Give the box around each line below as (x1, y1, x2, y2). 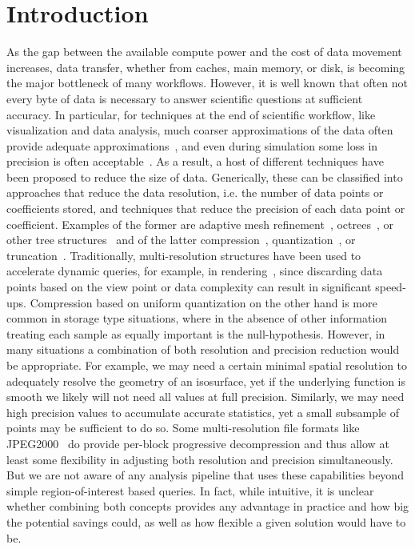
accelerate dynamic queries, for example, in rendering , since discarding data (6, 262, 383, 279)
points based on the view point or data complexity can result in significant (6, 279, 372, 295)
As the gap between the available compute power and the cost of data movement (6, 43, 402, 60)
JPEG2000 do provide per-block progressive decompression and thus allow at (6, 435, 389, 451)
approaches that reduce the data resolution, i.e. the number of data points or (6, 184, 384, 201)
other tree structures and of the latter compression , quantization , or (6, 231, 356, 248)
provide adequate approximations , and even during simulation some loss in (6, 137, 378, 154)
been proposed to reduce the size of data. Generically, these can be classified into (6, 168, 403, 185)
